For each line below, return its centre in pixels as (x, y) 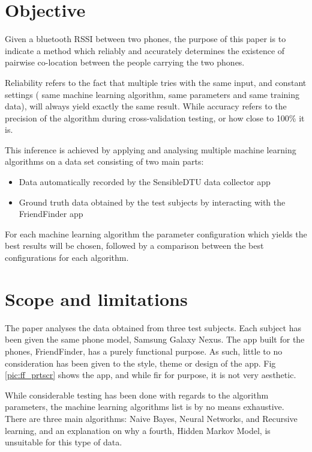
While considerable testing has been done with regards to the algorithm (137, 395)
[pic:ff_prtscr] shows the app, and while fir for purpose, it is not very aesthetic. (151, 375)
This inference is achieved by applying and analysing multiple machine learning (151, 149)
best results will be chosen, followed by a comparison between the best (134, 246)
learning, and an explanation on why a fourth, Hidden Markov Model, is (138, 430)
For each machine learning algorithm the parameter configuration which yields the (156, 234)
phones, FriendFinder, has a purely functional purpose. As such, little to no (144, 351)
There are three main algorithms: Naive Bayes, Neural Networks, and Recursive (151, 418)
